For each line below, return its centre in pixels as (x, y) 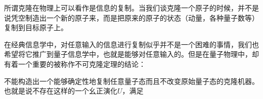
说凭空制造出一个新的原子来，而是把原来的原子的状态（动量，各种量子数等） (131, 17)
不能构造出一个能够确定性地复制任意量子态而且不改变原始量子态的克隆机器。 (131, 81)
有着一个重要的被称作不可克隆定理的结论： (75, 64)
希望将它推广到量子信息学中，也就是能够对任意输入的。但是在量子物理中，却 (131, 54)
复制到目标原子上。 (36, 27)
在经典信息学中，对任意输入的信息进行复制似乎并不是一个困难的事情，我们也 (131, 44)
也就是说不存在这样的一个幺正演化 (61, 91)
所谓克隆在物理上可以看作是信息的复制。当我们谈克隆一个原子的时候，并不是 (131, 8)
